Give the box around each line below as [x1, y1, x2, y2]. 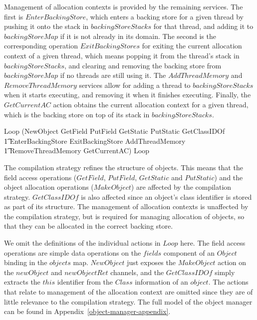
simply [215, 267, 235, 277]
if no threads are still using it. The [60, 70, 166, 80]
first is [4, 11, 23, 21]
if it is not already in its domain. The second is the [60, 30, 216, 41]
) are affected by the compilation [131, 182, 232, 192]
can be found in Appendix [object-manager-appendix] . [4, 306, 171, 317]
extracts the [4, 277, 40, 287]
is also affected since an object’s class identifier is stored [81, 191, 252, 202]
